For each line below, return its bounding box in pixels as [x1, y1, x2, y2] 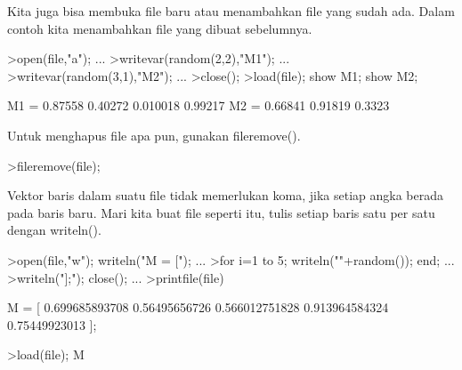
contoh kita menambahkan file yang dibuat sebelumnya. [7, 19, 312, 37]
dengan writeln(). [7, 221, 101, 239]
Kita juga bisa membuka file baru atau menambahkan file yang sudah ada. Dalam [7, 2, 455, 20]
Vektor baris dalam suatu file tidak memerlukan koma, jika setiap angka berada [7, 186, 444, 205]
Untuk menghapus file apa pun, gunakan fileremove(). [7, 125, 301, 144]
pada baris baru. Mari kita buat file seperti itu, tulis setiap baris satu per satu [7, 203, 435, 221]
